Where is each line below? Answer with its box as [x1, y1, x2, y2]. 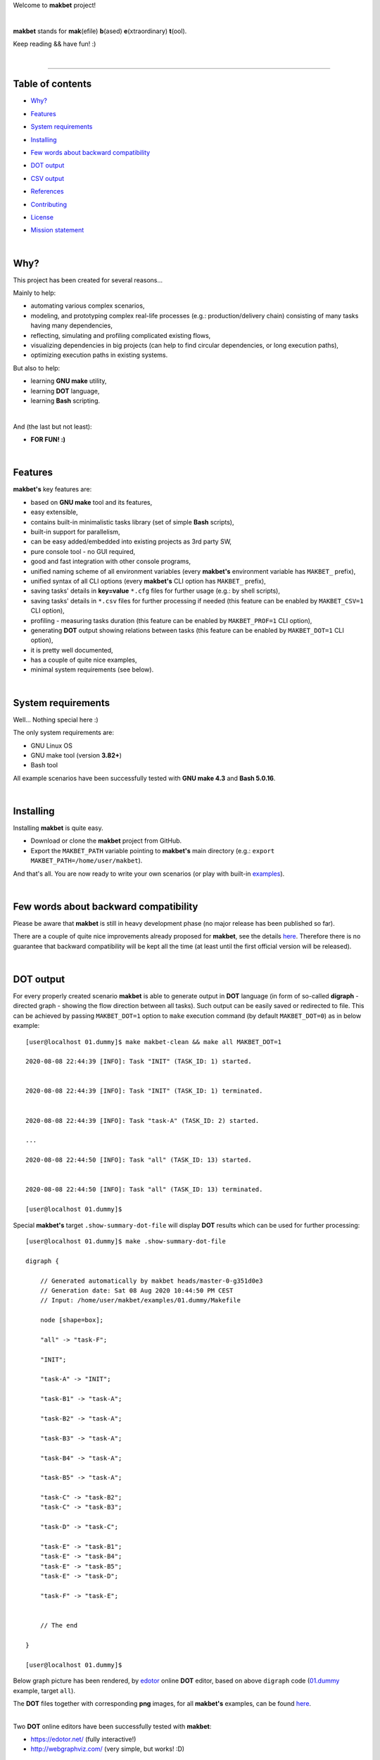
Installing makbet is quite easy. [13, 824, 103, 832]
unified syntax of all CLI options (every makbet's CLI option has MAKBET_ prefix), [30, 577, 267, 585]
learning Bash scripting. [30, 396, 101, 405]
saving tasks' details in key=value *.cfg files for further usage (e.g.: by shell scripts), [30, 586, 281, 595]
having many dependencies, [30, 321, 113, 330]
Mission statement [30, 226, 84, 234]
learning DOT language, [30, 386, 100, 395]
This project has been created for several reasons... [13, 275, 163, 284]
